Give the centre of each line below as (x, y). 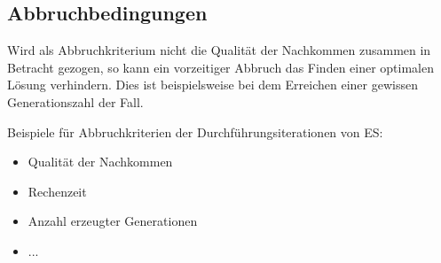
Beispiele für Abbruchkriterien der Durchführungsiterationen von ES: (195, 131)
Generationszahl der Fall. (75, 101)
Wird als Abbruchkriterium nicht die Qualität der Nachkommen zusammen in (219, 50)
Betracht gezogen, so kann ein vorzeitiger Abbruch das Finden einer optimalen (221, 67)
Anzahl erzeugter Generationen (113, 221)
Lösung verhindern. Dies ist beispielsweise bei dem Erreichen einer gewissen (213, 85)
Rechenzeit (57, 191)
